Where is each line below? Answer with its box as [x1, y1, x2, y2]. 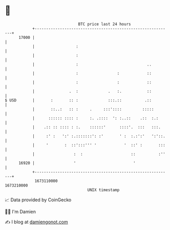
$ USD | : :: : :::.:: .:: [5, 97, 152, 103]
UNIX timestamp [87, 187, 120, 193]
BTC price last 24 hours [78, 22, 131, 27]
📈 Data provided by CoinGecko [5, 197, 72, 203]
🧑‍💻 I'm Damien [5, 208, 36, 215]
